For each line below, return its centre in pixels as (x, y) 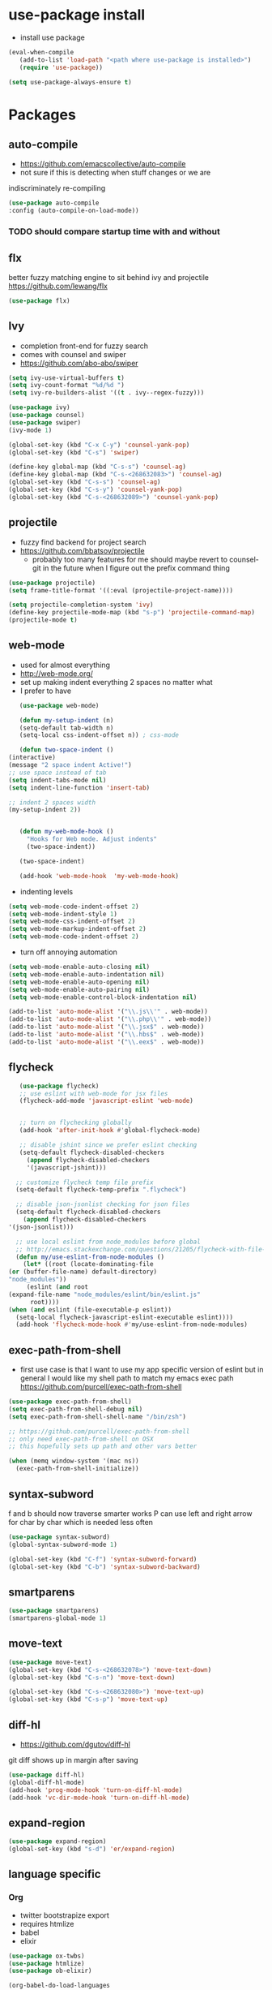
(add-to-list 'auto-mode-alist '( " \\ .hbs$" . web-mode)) (106, 1035)
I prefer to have (45, 691)
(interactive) (32, 758)
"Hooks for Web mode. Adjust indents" (92, 839)
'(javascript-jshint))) (66, 1167)
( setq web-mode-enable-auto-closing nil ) (79, 967)
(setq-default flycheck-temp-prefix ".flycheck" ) (101, 1190)
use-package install (77, 15)
